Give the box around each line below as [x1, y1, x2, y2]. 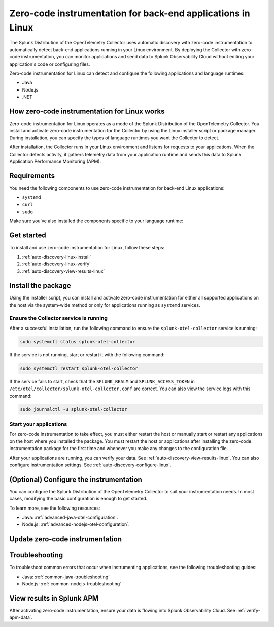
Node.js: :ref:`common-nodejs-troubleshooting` [22, 581, 122, 587]
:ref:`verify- [236, 608, 261, 613]
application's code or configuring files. [9, 61, 90, 67]
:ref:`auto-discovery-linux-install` [22, 254, 91, 260]
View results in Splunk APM [9, 594, 99, 603]
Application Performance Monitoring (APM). [9, 158, 101, 164]
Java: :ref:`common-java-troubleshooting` [22, 574, 110, 580]
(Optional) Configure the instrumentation [9, 475, 142, 484]
